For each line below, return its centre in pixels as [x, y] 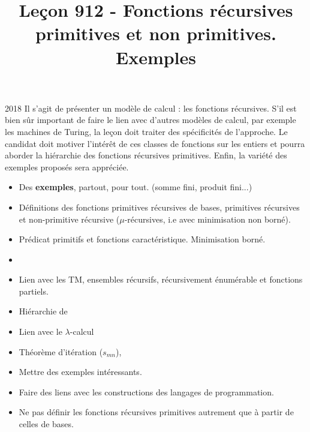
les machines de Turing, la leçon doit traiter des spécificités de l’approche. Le [146, 131]
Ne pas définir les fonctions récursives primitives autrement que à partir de [156, 412]
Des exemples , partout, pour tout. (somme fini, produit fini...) [136, 187]
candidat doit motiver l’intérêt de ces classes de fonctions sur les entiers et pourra [155, 143]
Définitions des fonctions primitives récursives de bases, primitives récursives [159, 207]
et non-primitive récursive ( [69, 219]
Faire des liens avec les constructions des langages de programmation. [146, 391]
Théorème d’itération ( [61, 351]
